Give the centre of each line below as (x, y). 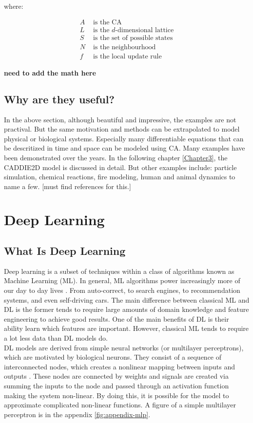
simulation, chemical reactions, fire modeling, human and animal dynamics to (120, 177)
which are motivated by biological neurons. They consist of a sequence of (113, 357)
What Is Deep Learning (65, 251)
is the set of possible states (133, 38)
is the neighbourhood (124, 47)
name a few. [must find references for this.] (68, 186)
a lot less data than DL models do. (56, 338)
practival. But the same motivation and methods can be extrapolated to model (122, 129)
